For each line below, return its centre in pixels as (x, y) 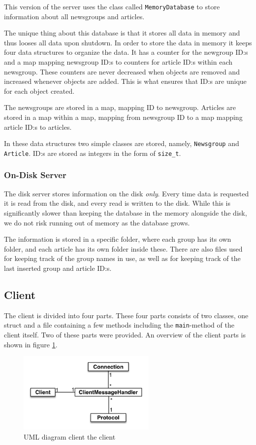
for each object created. (39, 91)
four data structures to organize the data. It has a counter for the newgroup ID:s (126, 52)
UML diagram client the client (70, 436)
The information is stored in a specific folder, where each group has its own (118, 239)
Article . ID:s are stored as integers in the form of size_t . (93, 153)
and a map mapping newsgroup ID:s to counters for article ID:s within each (118, 62)
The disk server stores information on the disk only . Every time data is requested (127, 193)
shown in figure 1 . (31, 344)
